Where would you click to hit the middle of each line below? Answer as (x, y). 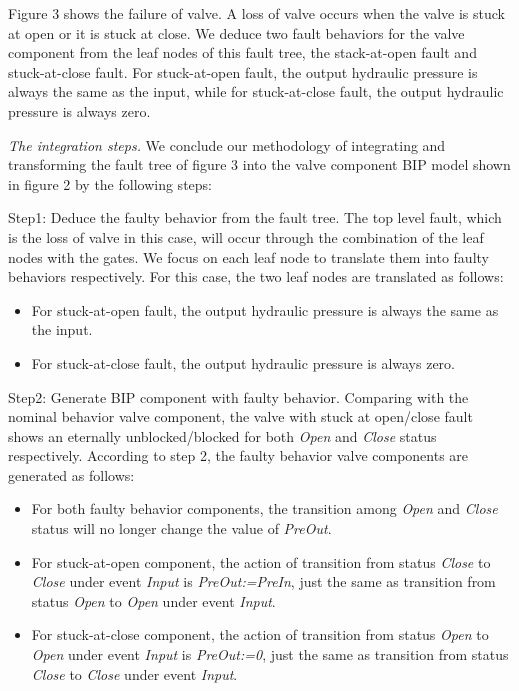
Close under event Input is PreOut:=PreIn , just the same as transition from (263, 581)
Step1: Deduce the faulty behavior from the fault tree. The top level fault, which (255, 217)
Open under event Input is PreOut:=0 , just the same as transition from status (270, 654)
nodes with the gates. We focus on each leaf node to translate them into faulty (248, 256)
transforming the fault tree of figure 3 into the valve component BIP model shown (259, 164)
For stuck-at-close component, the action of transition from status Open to (260, 634)
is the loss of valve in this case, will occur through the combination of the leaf (246, 236)
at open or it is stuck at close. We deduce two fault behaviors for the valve (236, 32)
